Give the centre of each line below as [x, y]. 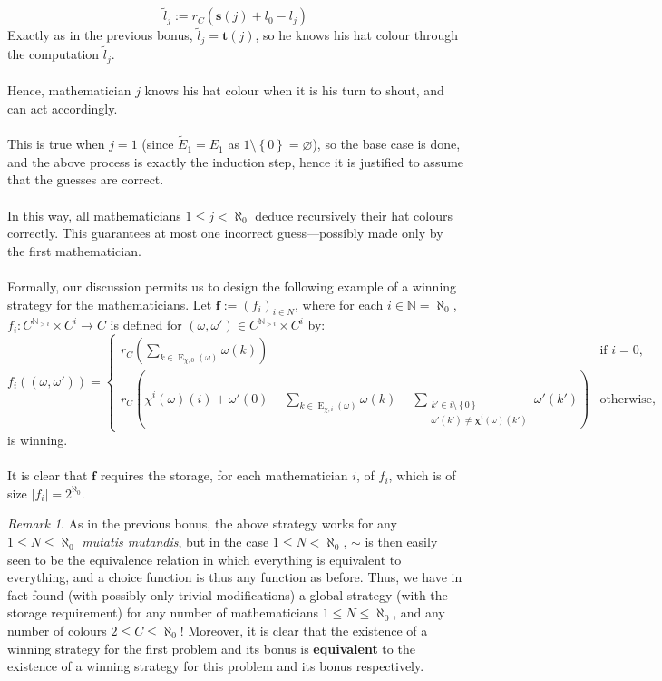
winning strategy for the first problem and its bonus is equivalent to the [211, 648]
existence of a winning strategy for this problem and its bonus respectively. [216, 666]
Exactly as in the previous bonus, [100, 35]
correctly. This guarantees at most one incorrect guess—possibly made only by [225, 233]
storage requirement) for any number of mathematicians [163, 612]
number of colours [57, 631]
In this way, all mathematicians [94, 215]
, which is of [422, 475]
